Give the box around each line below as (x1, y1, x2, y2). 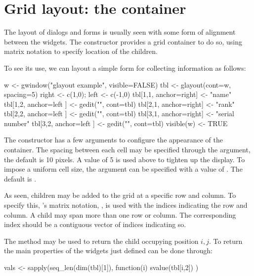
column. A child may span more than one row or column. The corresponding (4, 209, 236, 220)
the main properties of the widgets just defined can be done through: (4, 245, 212, 256)
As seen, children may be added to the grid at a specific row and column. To (4, 190, 236, 200)
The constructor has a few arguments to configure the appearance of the (4, 135, 223, 145)
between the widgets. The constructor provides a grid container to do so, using (4, 36, 243, 46)
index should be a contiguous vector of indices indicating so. (4, 219, 186, 230)
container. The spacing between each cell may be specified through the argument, (4, 144, 251, 155)
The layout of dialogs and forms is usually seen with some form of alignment (4, 27, 236, 37)
